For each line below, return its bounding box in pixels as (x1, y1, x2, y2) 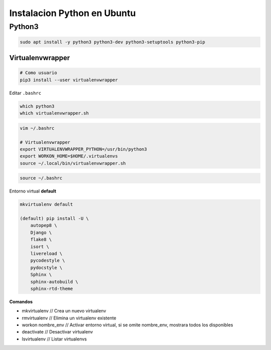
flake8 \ (30, 237, 52, 243)
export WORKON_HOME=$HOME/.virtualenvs (20, 153, 118, 159)
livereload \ (30, 251, 63, 256)
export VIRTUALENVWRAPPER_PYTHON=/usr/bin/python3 (20, 146, 148, 152)
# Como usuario (20, 70, 57, 76)
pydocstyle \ (30, 265, 63, 270)
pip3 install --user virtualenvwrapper (20, 77, 118, 83)
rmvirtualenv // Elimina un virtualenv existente (22, 315, 116, 321)
